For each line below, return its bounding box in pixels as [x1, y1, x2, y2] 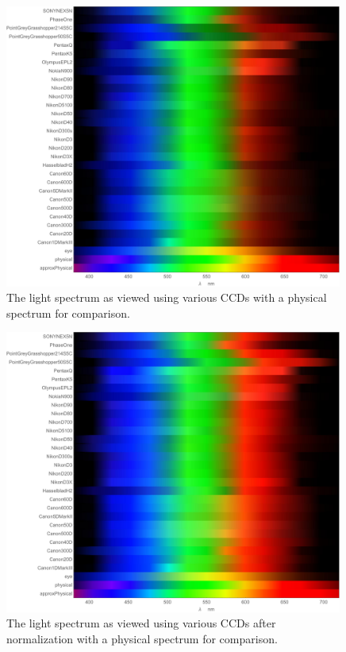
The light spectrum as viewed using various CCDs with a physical [6, 289, 327, 306]
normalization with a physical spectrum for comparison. [6, 631, 278, 646]
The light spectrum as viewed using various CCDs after [6, 615, 276, 631]
